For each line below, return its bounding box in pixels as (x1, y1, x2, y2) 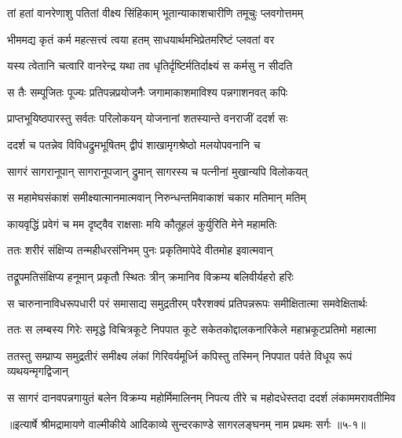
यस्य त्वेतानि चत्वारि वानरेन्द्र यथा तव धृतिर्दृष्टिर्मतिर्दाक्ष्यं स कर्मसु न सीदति (7, 57, 293, 74)
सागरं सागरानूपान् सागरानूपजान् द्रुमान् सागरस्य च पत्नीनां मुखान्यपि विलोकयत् (7, 162, 308, 179)
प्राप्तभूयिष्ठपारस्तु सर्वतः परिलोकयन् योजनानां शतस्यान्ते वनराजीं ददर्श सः (7, 110, 288, 126)
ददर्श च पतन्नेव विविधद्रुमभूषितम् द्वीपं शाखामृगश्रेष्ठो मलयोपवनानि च (7, 136, 261, 152)
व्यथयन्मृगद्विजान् (7, 363, 68, 379)
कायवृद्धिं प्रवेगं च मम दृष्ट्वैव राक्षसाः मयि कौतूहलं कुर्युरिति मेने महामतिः (7, 215, 277, 232)
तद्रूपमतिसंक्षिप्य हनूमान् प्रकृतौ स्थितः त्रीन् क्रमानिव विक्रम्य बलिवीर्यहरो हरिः (7, 268, 294, 284)
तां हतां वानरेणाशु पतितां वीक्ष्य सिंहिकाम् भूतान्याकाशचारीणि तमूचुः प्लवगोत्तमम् (7, 5, 303, 20)
